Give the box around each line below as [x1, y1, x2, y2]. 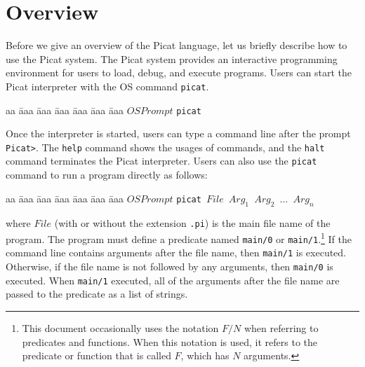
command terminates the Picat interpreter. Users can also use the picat [6, 153, 317, 168]
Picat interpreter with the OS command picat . [6, 78, 209, 93]
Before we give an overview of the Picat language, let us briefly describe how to [6, 38, 347, 53]
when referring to [244, 321, 319, 335]
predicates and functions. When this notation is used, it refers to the [22, 334, 318, 349]
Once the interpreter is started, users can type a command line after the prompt [6, 126, 351, 141]
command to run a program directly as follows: [6, 167, 208, 182]
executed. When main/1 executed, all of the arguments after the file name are [6, 272, 340, 287]
